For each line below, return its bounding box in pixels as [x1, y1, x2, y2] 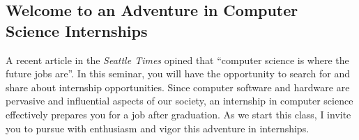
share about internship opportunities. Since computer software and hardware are [6, 79, 350, 94]
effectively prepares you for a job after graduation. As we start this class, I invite [6, 107, 351, 121]
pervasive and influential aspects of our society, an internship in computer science [6, 93, 353, 108]
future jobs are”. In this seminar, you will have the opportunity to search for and [6, 66, 351, 81]
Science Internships [6, 20, 148, 41]
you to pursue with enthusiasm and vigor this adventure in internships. [6, 120, 310, 135]
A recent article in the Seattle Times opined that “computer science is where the [6, 52, 349, 67]
